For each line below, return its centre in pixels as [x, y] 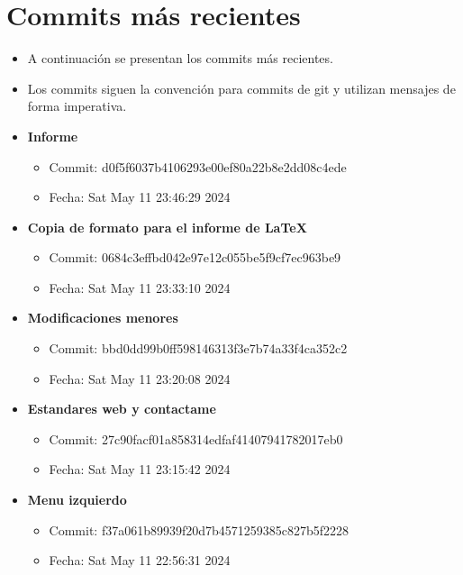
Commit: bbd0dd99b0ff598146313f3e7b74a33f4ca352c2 [198, 348]
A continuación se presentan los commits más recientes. [180, 58]
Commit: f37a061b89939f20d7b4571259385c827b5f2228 [199, 529]
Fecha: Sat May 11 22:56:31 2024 [140, 560]
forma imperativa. [77, 106]
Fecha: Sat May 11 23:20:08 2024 [140, 378]
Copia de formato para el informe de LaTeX [167, 227]
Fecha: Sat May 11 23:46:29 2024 [140, 197]
